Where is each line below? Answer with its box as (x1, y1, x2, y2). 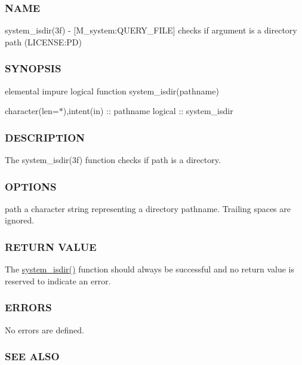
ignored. (5, 214, 35, 226)
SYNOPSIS (5, 61, 61, 76)
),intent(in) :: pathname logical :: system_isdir (63, 105, 233, 117)
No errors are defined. (5, 323, 84, 336)
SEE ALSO (5, 349, 60, 364)
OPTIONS (5, 179, 57, 194)
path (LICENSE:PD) (5, 35, 82, 48)
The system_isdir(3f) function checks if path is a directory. (5, 154, 221, 166)
